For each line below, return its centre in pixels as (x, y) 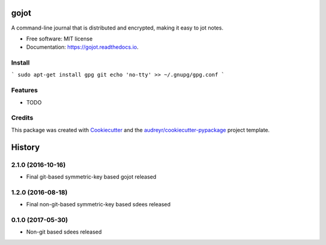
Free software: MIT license (59, 39)
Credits (22, 118)
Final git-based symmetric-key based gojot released (91, 177)
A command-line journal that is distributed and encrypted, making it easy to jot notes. (117, 28)
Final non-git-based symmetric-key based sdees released (98, 205)
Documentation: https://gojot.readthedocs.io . (82, 47)
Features (24, 91)
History (26, 147)
